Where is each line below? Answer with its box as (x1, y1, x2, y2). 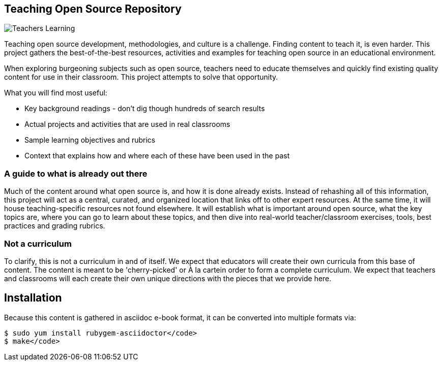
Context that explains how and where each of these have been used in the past (24, 151, 290, 160)
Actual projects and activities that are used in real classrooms (24, 120, 230, 129)
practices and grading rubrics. (4, 221, 105, 230)
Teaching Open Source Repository (4, 3, 182, 15)
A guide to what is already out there (4, 168, 148, 179)
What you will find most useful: (4, 88, 107, 97)
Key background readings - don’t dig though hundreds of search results (24, 104, 265, 113)
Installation (4, 291, 62, 305)
